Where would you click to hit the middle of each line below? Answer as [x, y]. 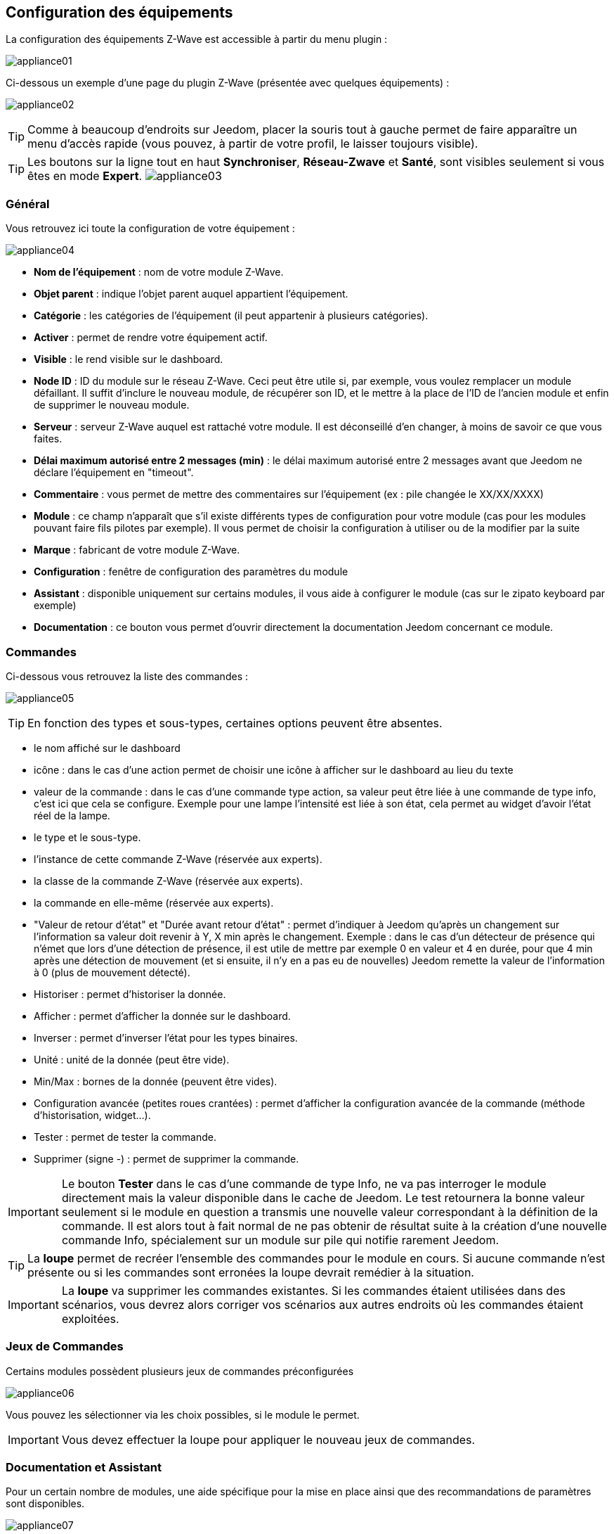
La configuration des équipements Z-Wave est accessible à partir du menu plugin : [197, 39]
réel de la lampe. [72, 815]
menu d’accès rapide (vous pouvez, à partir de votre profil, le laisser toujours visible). [253, 144]
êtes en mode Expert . [85, 176]
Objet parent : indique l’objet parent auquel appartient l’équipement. [191, 294]
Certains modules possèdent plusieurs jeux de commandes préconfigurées [180, 1371]
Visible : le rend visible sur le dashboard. [129, 359]
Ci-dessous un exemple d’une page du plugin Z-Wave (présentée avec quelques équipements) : [228, 83]
